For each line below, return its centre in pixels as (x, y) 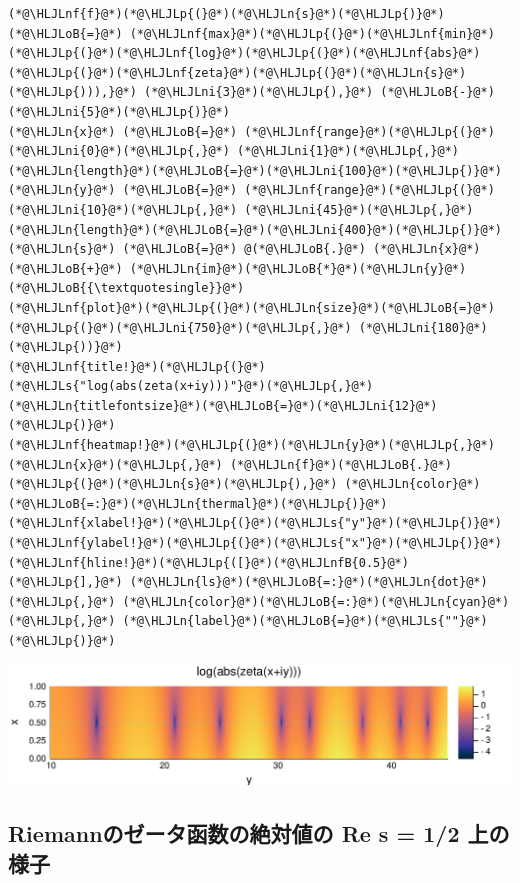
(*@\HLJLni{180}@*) (423, 327)
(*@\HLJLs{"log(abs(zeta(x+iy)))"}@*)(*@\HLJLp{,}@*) (191, 386)
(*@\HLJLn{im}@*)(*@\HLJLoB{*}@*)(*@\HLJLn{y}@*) (298, 268)
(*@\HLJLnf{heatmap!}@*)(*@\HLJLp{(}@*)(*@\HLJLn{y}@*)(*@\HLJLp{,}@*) (251, 445)
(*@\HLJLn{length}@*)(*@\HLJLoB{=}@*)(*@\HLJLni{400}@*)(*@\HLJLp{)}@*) (255, 229)
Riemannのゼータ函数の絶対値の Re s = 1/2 (234, 833)
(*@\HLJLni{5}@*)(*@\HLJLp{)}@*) (119, 111)
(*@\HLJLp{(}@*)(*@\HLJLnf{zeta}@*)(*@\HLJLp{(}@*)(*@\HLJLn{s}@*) (237, 72)
